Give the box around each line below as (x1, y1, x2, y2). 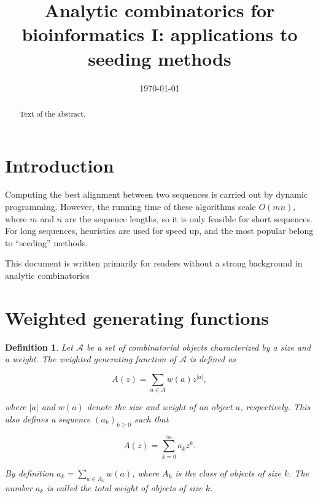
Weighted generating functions (5, 305, 269, 330)
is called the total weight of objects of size (47, 481, 203, 494)
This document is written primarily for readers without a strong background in (5, 257, 303, 270)
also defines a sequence (5, 412, 91, 425)
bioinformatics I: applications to (21, 21, 298, 47)
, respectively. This (240, 400, 311, 413)
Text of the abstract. (19, 108, 86, 119)
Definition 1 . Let (5, 340, 73, 353)
